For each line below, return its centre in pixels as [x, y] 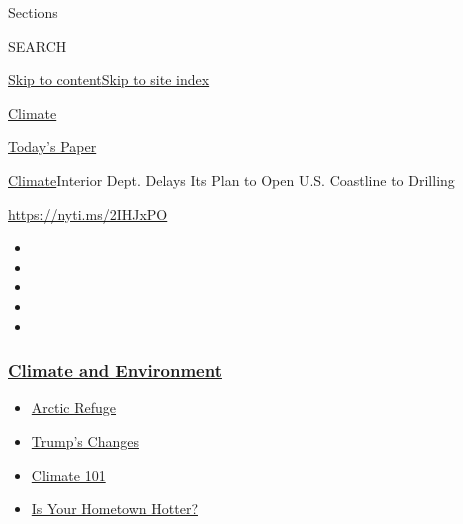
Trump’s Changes [85, 440]
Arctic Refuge [74, 407]
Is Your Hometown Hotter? [114, 508]
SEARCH [37, 45]
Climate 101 [68, 474]
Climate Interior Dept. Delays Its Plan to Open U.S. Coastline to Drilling [231, 179]
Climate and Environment [115, 370]
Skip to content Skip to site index [109, 79]
